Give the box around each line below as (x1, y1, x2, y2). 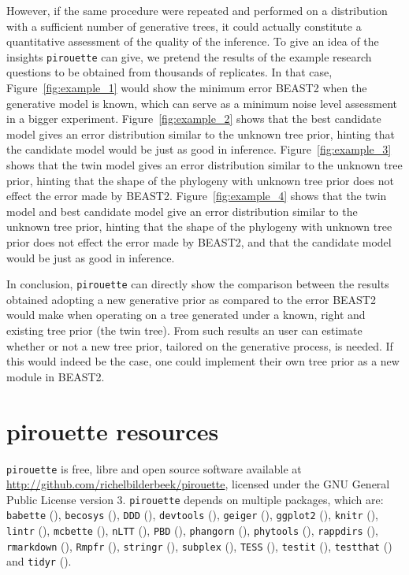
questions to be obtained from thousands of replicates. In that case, (6, 64, 333, 80)
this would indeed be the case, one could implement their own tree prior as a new (6, 353, 400, 369)
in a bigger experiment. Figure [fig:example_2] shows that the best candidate (6, 110, 381, 127)
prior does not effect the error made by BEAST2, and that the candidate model (6, 233, 392, 250)
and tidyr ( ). (6, 553, 72, 569)
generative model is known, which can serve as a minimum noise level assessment (6, 95, 398, 111)
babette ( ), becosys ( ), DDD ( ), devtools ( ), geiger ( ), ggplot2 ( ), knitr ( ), (6, 506, 378, 523)
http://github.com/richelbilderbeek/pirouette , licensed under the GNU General (6, 476, 390, 492)
